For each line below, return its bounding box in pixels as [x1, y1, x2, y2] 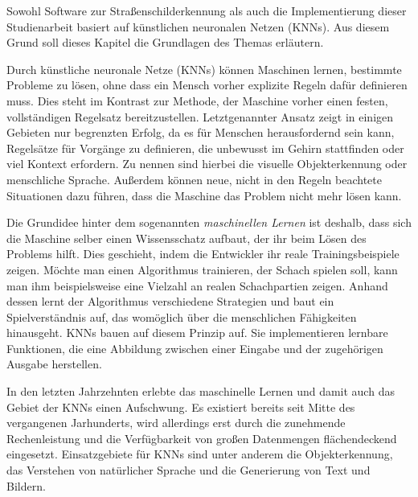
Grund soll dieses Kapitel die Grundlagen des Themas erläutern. [6, 34, 324, 51]
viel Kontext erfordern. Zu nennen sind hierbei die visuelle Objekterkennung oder [6, 155, 408, 172]
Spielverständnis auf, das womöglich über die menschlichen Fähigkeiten [6, 308, 357, 325]
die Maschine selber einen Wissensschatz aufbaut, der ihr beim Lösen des [6, 229, 367, 246]
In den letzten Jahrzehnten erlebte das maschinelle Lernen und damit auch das [6, 383, 395, 400]
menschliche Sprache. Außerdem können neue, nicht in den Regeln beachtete [6, 170, 382, 187]
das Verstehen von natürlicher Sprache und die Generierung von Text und [6, 462, 371, 479]
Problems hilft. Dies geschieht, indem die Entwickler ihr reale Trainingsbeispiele [6, 245, 400, 262]
